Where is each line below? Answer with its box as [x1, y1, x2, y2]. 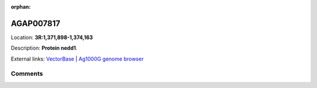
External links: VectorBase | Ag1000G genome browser [11, 55, 144, 62]
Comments [11, 70, 43, 78]
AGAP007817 [11, 18, 60, 29]
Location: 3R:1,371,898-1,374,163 [11, 34, 93, 41]
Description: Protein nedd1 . [11, 44, 77, 52]
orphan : [11, 3, 31, 10]
